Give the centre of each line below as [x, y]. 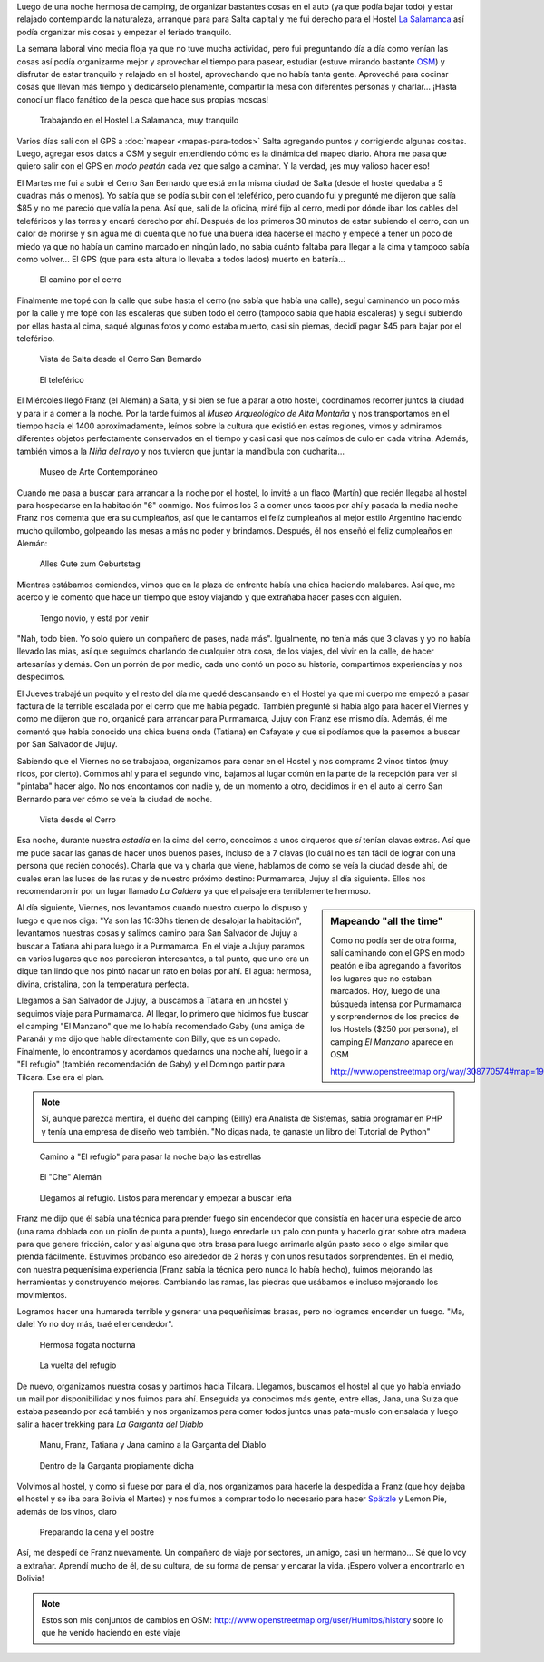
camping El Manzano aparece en [392, 1042]
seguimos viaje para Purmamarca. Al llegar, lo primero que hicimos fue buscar [163, 1013]
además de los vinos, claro [67, 1511]
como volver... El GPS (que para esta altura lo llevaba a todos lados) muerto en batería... [181, 260]
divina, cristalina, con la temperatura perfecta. [103, 984]
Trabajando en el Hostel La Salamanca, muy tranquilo [139, 120]
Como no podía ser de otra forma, [393, 940]
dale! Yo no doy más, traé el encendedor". [95, 1324]
